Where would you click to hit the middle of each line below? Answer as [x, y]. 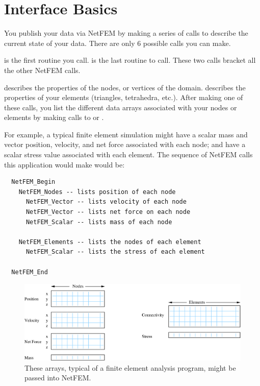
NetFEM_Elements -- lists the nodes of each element [110, 242]
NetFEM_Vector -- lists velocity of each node [106, 202]
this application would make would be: [64, 164]
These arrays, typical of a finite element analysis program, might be [130, 367]
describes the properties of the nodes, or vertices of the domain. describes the [125, 87]
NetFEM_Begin [33, 182]
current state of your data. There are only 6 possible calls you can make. [118, 43]
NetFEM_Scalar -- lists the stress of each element [115, 252]
